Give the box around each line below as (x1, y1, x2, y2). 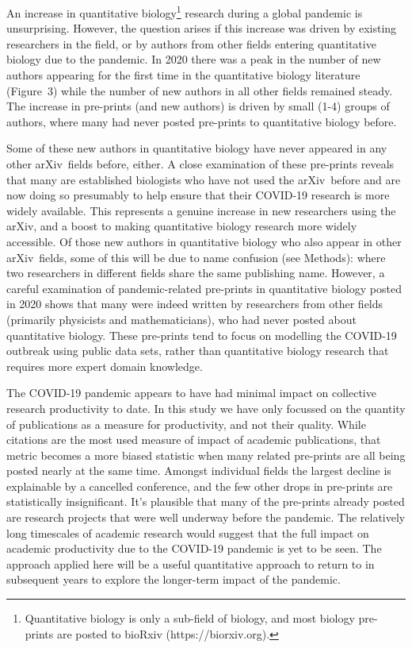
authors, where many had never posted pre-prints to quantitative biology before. (6, 113, 397, 129)
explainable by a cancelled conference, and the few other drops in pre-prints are (6, 477, 393, 494)
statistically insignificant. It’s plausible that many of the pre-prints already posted (6, 493, 405, 510)
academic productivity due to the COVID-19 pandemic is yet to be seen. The (6, 540, 382, 557)
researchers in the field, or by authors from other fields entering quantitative (6, 35, 376, 52)
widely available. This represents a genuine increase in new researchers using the (6, 202, 396, 218)
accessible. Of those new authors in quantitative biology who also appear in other (6, 233, 402, 249)
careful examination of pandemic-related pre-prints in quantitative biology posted (6, 280, 402, 296)
